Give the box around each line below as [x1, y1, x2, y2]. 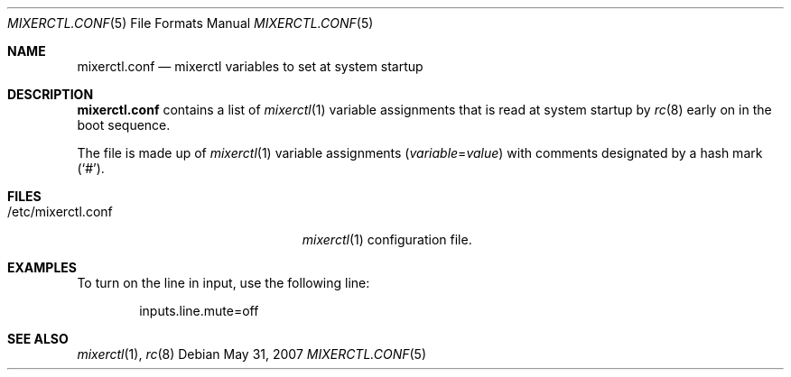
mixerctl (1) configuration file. [302, 232, 472, 247]
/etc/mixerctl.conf [7, 204, 113, 219]
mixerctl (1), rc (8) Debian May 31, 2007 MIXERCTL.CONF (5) [77, 346, 427, 362]
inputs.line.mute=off [139, 303, 259, 318]
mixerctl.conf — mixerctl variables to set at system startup [77, 59, 423, 74]
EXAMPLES [7, 260, 77, 275]
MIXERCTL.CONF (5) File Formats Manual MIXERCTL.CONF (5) [7, 15, 374, 31]
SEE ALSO [7, 331, 69, 346]
